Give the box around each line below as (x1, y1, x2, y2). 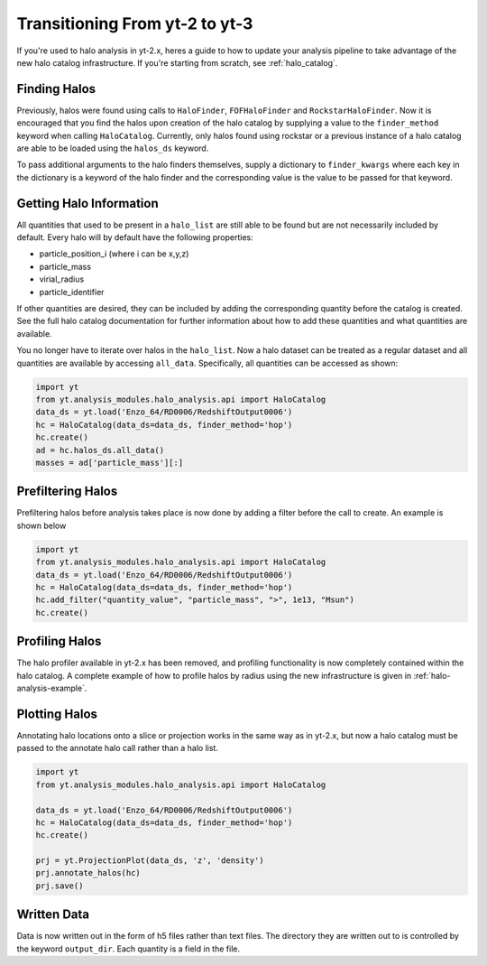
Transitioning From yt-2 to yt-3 (16, 14, 253, 33)
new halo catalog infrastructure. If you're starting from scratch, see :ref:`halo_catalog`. (16, 57, 338, 68)
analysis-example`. (16, 682, 87, 694)
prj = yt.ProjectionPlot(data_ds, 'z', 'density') (35, 856, 265, 866)
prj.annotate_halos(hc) (35, 868, 142, 878)
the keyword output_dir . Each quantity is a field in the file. (16, 943, 241, 954)
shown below (16, 520, 67, 531)
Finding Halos (16, 81, 96, 97)
